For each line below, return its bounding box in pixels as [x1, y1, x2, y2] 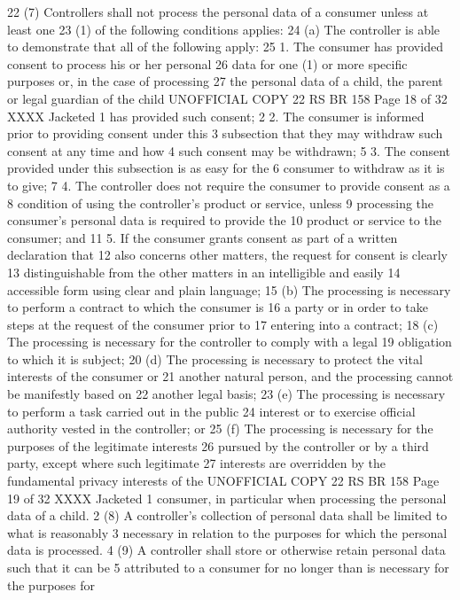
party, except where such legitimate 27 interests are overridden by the [7, 454, 386, 472]
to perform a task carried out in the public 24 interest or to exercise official [7, 401, 416, 420]
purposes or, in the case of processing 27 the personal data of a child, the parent [7, 72, 443, 90]
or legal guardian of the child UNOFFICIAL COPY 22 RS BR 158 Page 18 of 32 [7, 89, 448, 107]
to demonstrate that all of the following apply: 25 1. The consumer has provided [7, 37, 443, 56]
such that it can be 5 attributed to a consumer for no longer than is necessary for [7, 558, 449, 576]
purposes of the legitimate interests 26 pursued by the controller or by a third [7, 436, 429, 455]
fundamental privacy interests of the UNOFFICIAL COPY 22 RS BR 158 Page [7, 471, 440, 490]
